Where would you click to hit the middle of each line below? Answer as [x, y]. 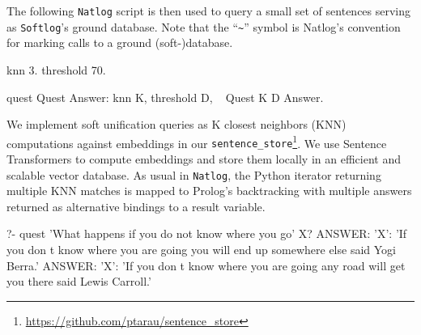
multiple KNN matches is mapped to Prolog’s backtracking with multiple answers [209, 191]
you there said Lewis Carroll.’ [79, 281]
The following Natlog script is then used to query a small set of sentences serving [209, 11]
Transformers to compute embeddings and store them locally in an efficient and [204, 159]
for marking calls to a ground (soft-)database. [120, 42]
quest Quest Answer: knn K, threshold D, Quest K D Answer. [165, 97]
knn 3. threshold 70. [56, 69]
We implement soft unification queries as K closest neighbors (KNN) [176, 124]
